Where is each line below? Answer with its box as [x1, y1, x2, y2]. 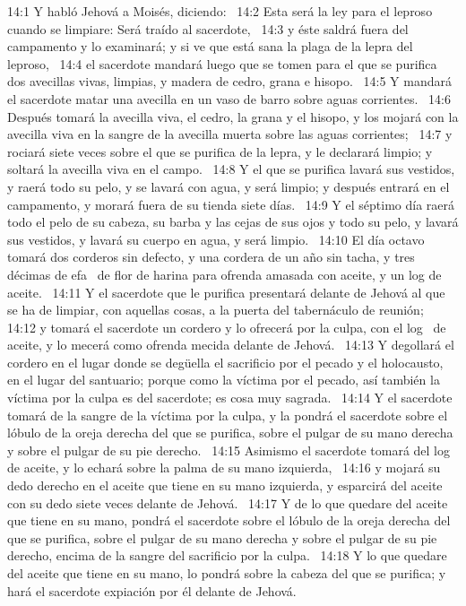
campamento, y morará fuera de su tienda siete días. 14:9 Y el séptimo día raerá [7, 195, 455, 213]
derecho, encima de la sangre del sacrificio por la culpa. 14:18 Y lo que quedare [7, 546, 447, 565]
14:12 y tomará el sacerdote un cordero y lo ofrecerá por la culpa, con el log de [7, 317, 446, 336]
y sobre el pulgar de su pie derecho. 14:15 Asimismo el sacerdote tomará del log [7, 440, 451, 459]
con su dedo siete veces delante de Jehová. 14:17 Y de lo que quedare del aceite [7, 493, 448, 512]
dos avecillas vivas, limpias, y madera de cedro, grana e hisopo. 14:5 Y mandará [7, 72, 452, 91]
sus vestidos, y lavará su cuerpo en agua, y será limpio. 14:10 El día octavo [7, 229, 425, 248]
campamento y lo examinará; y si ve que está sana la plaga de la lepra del [7, 37, 413, 56]
